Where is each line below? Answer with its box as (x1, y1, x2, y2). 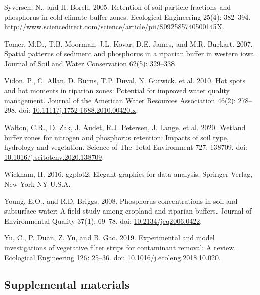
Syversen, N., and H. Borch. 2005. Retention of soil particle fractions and (4, 2, 231, 12)
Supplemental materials (4, 277, 130, 292)
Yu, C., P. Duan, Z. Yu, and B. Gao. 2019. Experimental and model (4, 232, 215, 243)
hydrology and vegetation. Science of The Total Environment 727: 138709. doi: (4, 142, 247, 152)
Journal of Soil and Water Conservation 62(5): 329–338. (4, 58, 177, 68)
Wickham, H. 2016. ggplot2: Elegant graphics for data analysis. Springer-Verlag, (4, 168, 253, 179)
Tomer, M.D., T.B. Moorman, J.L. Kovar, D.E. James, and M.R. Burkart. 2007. (4, 38, 253, 49)
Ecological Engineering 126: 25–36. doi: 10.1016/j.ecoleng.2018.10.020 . (4, 252, 221, 263)
